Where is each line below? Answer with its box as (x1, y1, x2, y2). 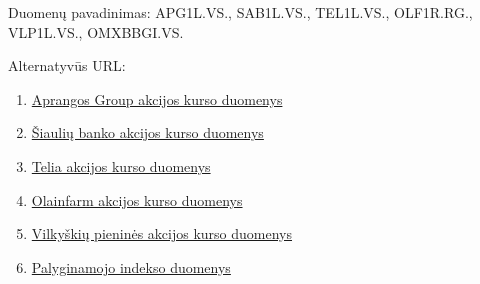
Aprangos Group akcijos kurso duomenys (31, 88, 283, 109)
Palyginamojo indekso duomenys (31, 256, 231, 277)
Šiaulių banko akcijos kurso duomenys (31, 122, 264, 143)
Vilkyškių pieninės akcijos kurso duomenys (31, 223, 293, 244)
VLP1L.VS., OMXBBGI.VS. (8, 21, 184, 42)
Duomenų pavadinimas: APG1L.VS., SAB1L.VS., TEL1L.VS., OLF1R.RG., (8, 2, 473, 22)
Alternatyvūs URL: (8, 55, 126, 76)
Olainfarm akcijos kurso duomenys (31, 189, 243, 210)
